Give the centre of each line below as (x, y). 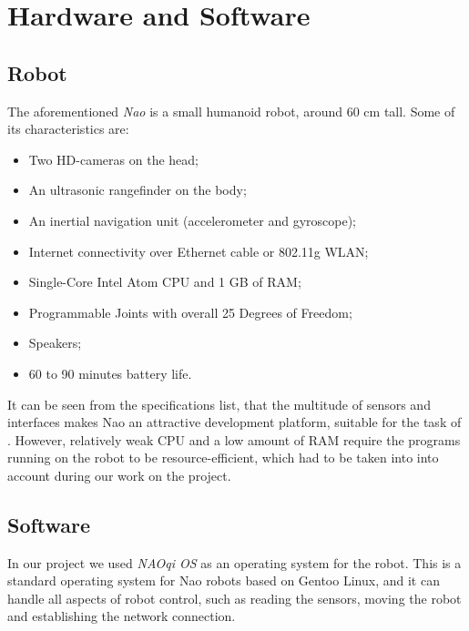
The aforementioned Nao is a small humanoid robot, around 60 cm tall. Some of (231, 111)
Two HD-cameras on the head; (113, 159)
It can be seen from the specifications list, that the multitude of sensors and (219, 404)
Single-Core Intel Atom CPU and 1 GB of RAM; (165, 282)
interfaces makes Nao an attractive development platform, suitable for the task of (234, 422)
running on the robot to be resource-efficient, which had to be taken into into (223, 458)
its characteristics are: (68, 129)
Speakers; (55, 343)
